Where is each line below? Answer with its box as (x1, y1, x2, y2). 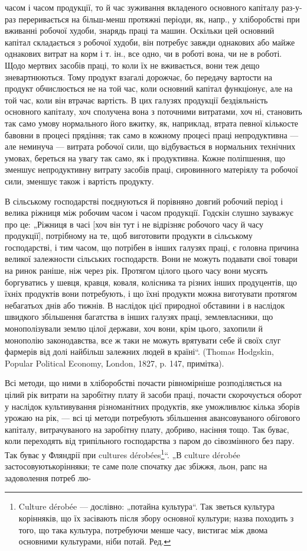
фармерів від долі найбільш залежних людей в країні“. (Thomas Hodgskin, (5, 345, 274, 358)
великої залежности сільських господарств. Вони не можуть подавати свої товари (5, 252, 298, 265)
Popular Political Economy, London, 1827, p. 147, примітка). (5, 356, 224, 369)
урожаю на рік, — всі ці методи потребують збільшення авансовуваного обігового (5, 411, 301, 424)
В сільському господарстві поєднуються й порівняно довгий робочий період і (5, 195, 283, 207)
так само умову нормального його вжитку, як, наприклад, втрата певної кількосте (5, 116, 299, 129)
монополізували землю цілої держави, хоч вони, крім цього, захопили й (5, 322, 263, 335)
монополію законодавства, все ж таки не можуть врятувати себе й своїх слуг (5, 333, 281, 346)
